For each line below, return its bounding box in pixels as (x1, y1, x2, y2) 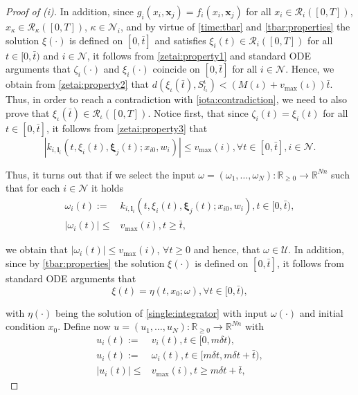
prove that (6, 105, 50, 120)
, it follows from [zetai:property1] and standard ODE (87, 48, 311, 62)
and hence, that (193, 242, 260, 257)
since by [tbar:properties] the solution (6, 255, 165, 270)
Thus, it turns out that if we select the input (6, 167, 195, 181)
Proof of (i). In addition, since (6, 4, 134, 18)
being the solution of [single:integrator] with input (55, 305, 268, 320)
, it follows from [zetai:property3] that (46, 120, 208, 135)
